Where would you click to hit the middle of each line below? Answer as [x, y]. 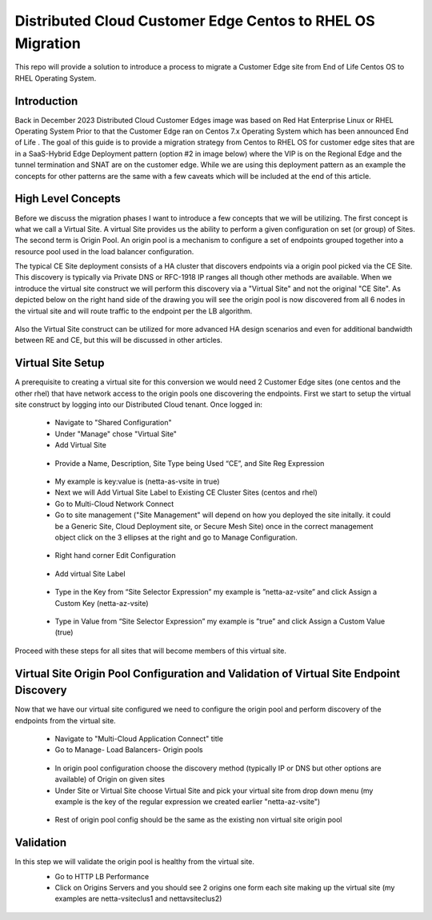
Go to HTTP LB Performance [102, 876]
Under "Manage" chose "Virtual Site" [116, 434]
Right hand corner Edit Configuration [115, 556]
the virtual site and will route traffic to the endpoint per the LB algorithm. [134, 311]
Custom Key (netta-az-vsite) [102, 603]
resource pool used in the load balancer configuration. [104, 251]
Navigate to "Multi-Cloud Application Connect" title [139, 739]
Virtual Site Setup [60, 363]
